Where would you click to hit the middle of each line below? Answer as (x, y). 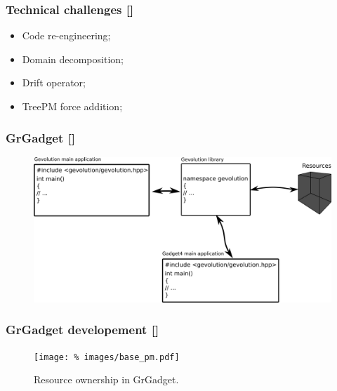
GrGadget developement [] (82, 330)
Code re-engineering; (66, 35)
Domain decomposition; (73, 59)
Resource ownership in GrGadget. (106, 379)
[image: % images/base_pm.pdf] (107, 357)
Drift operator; (54, 82)
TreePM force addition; (72, 106)
